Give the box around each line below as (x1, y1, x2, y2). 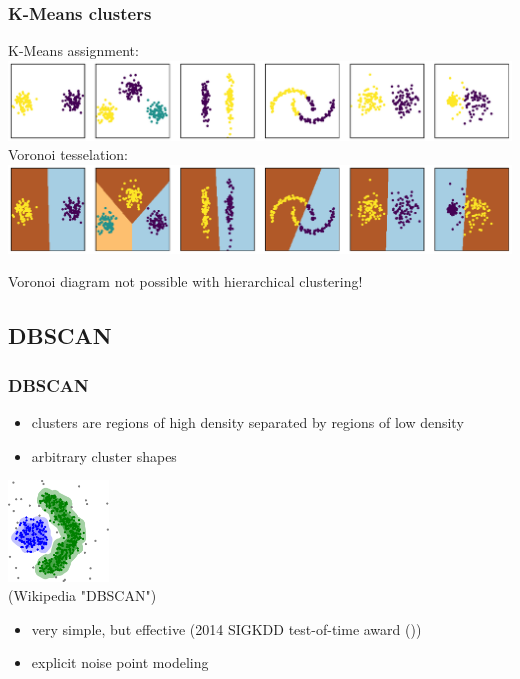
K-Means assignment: (8, 40, 139, 61)
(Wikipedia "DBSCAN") (8, 585, 157, 606)
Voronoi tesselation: (8, 144, 128, 165)
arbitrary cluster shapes (31, 445, 177, 466)
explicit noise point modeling (31, 652, 209, 673)
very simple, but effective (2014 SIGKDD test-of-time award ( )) (31, 618, 422, 639)
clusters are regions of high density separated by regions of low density (31, 412, 464, 432)
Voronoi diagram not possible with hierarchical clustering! (8, 271, 363, 292)
